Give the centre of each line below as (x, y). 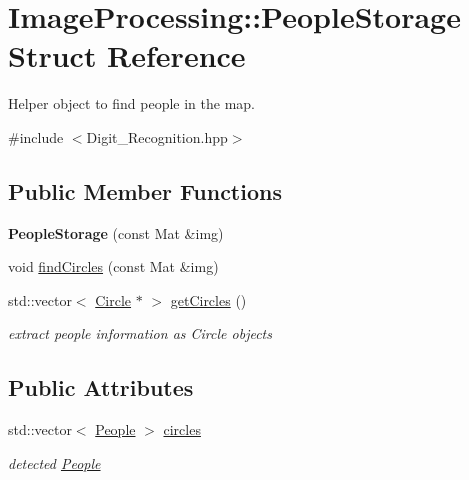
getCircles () (208, 299)
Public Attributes (101, 387)
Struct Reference (127, 55)
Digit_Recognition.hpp (157, 136)
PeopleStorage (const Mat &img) (116, 232)
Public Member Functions (145, 190)
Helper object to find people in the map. (132, 103)
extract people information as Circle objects (140, 333)
